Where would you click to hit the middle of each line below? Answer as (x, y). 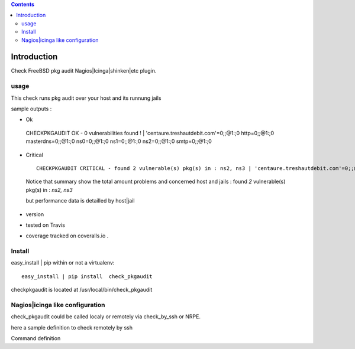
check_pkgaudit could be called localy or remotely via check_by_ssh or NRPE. (106, 317)
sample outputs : (31, 109)
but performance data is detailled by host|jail (80, 201)
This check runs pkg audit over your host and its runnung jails (86, 98)
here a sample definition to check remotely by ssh (72, 327)
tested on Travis (45, 225)
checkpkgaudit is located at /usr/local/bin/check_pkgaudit (82, 290)
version (35, 214)
